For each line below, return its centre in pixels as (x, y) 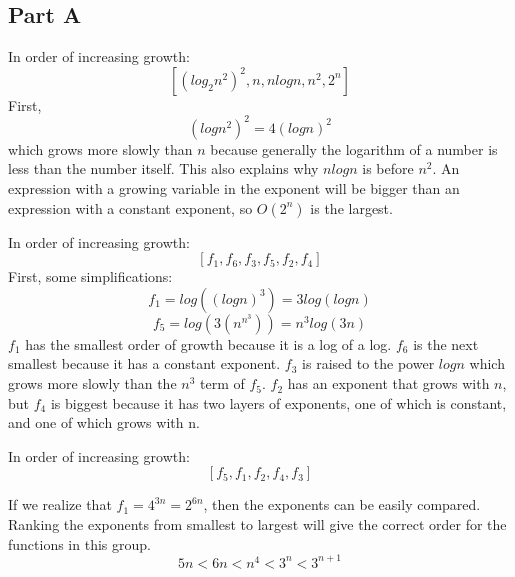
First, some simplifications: (90, 276)
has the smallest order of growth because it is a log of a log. (208, 343)
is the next (446, 343)
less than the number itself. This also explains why (163, 168)
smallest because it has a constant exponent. (144, 363)
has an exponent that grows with (388, 383)
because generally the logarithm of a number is (354, 148)
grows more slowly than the (92, 383)
